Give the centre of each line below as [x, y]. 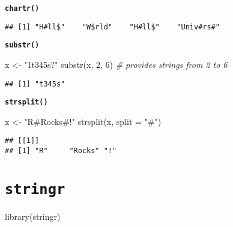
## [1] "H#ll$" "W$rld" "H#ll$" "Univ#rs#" [112, 27]
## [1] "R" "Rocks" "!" [61, 151]
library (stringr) [33, 216]
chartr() [22, 8]
